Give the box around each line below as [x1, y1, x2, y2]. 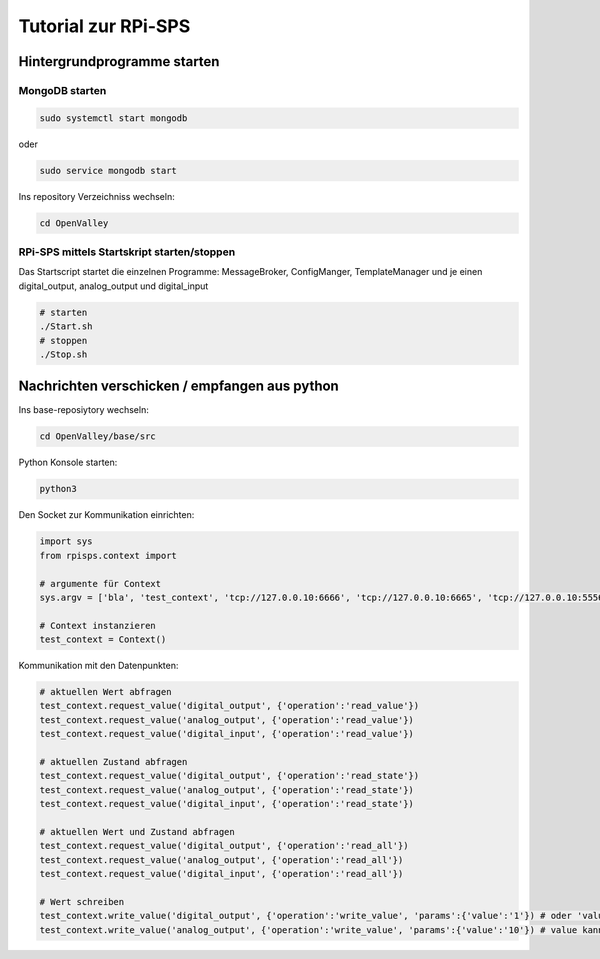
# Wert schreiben [39, 896, 125, 907]
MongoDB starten [18, 83, 107, 97]
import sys [39, 536, 93, 547]
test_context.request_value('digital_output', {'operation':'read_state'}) [39, 770, 420, 782]
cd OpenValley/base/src [39, 431, 157, 442]
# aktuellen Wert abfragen [39, 686, 172, 698]
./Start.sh [39, 321, 93, 332]
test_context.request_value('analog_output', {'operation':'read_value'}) [39, 714, 415, 725]
